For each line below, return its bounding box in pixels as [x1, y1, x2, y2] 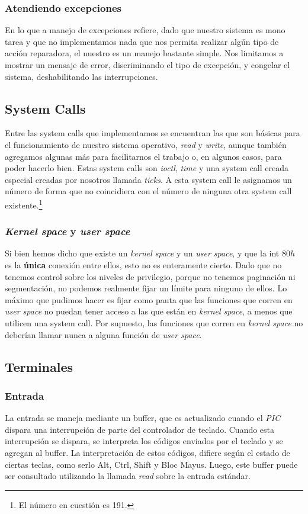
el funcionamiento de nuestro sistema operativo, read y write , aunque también [5, 138, 287, 150]
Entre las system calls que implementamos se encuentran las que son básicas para [5, 127, 300, 139]
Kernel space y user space [5, 224, 130, 239]
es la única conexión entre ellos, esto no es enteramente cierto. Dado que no [5, 259, 282, 271]
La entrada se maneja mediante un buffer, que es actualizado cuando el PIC [5, 412, 281, 424]
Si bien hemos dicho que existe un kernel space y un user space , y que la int [5, 247, 280, 259]
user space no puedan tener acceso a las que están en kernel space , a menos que [5, 305, 293, 317]
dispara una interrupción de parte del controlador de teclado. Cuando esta [5, 423, 275, 435]
